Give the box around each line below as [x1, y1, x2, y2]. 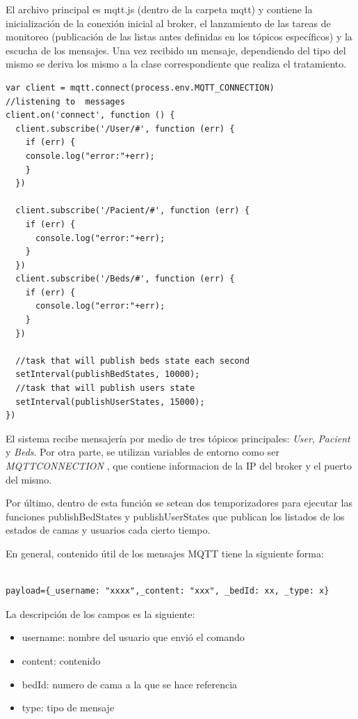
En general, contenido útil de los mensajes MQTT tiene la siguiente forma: [6, 546, 324, 560]
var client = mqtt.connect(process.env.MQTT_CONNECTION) [6, 82, 275, 93]
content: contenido [22, 653, 101, 667]
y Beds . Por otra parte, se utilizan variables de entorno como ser [6, 444, 279, 459]
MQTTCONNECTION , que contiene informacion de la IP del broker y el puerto [6, 458, 352, 472]
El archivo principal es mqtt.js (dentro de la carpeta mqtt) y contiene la [6, 2, 313, 16]
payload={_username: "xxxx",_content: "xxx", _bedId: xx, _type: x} [6, 586, 329, 596]
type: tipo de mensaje [22, 700, 115, 715]
